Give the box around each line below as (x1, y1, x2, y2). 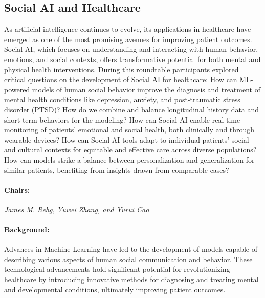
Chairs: (4, 184, 30, 195)
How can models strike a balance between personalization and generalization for (4, 154, 255, 165)
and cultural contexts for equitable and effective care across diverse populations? (4, 144, 257, 155)
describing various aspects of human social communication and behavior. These (4, 253, 253, 264)
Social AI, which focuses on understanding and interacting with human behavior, (4, 44, 258, 54)
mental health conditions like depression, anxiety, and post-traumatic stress (4, 94, 240, 105)
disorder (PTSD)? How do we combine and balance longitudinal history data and (4, 104, 259, 114)
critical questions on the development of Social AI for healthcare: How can (4, 74, 237, 85)
